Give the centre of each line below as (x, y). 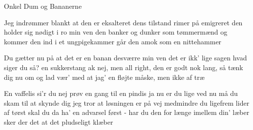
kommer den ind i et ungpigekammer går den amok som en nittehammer (113, 41)
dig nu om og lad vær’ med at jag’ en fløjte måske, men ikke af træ (104, 77)
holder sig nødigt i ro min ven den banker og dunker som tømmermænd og (116, 32)
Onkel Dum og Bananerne (43, 6)
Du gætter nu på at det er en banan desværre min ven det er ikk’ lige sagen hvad (126, 58)
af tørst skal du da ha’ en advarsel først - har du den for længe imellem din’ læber (127, 112)
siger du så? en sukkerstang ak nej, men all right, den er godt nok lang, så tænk (124, 67)
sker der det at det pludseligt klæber (59, 121)
